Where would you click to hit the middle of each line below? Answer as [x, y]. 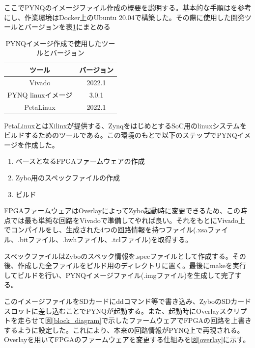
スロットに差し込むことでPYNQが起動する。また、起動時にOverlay [112, 311]
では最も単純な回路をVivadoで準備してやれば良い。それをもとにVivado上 [128, 220]
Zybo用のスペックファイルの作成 [68, 177]
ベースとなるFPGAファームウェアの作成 [80, 161]
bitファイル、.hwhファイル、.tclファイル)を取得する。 [106, 239]
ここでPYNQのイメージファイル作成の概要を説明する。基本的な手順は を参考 [128, 7]
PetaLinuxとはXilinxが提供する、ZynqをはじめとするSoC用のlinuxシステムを [125, 125]
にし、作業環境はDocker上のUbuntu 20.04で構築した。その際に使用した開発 [124, 17]
